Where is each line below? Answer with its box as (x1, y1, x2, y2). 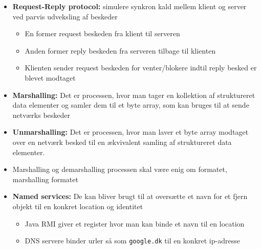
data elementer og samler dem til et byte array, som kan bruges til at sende (12, 99, 249, 110)
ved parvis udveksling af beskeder (12, 11, 118, 21)
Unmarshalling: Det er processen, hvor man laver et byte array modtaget (12, 127, 249, 137)
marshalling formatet (12, 173, 78, 184)
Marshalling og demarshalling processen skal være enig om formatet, (12, 164, 227, 175)
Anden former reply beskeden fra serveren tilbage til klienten (25, 45, 216, 56)
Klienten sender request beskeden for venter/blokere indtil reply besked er (25, 62, 257, 73)
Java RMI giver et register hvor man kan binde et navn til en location (25, 218, 245, 229)
